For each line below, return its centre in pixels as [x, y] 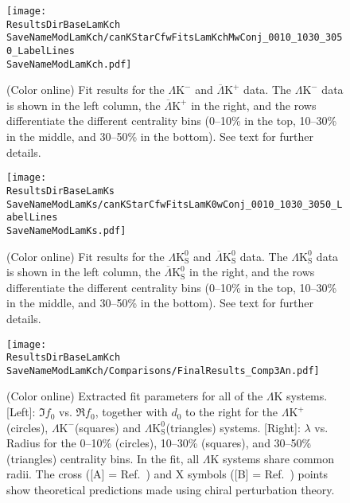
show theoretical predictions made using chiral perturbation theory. [171, 490]
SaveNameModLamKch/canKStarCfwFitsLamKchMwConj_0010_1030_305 [175, 38]
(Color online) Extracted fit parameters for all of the [135, 396]
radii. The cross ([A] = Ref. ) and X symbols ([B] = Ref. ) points [167, 474]
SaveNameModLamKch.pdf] [69, 64]
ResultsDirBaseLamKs [61, 191]
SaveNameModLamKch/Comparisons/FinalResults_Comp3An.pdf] [163, 370]
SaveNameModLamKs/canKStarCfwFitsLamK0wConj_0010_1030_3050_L [175, 204]
